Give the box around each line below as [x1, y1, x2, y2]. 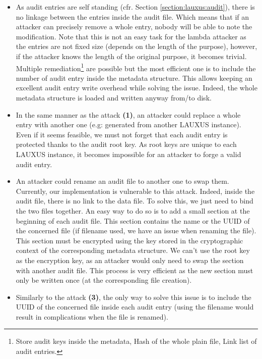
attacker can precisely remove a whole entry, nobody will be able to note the [16, 21, 252, 32]
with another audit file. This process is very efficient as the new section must [16, 265, 253, 275]
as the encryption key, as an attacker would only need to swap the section [16, 254, 244, 265]
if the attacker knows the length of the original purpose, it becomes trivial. [16, 50, 247, 61]
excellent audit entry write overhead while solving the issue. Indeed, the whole [16, 82, 257, 93]
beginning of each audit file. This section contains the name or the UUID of [16, 215, 250, 226]
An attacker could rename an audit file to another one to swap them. [16, 176, 229, 186]
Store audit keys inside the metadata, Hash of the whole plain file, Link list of [16, 336, 257, 346]
